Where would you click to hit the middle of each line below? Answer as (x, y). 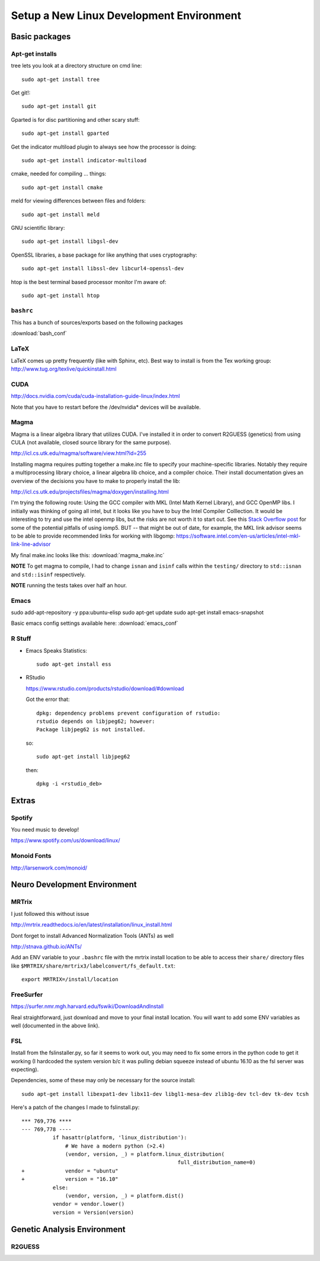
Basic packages (41, 37)
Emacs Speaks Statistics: (56, 650)
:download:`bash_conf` (39, 333)
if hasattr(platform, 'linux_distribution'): (120, 1138)
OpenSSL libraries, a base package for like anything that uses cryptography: (104, 255)
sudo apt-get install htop (61, 295)
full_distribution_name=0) (217, 1162)
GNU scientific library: (38, 228)
